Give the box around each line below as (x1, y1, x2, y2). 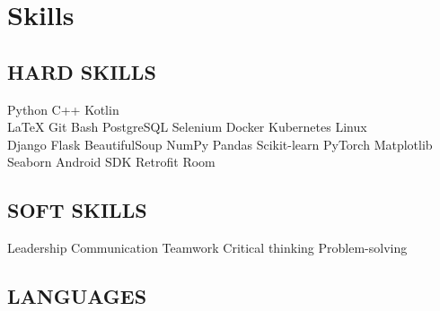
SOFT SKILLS (7, 196, 147, 224)
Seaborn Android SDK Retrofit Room (7, 152, 216, 171)
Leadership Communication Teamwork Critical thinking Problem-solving (7, 238, 408, 257)
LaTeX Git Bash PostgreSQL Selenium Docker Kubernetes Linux (7, 117, 367, 136)
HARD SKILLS (7, 57, 156, 85)
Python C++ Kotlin (7, 99, 119, 118)
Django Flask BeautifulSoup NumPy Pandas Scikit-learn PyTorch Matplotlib (7, 134, 433, 153)
